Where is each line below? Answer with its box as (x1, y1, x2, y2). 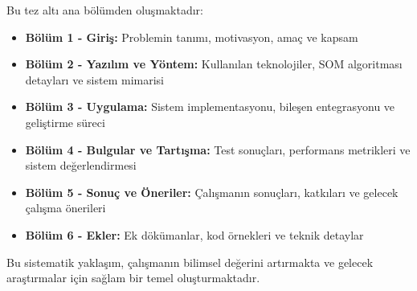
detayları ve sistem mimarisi (25, 71, 164, 88)
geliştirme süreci (25, 113, 105, 130)
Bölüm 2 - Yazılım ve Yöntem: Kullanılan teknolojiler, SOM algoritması (25, 55, 403, 72)
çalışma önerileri (25, 199, 106, 216)
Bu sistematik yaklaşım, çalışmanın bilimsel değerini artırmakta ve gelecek (6, 253, 374, 270)
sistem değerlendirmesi (25, 157, 137, 174)
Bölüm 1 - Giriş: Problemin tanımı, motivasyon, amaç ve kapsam (25, 28, 358, 45)
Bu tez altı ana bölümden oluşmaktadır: (6, 2, 203, 18)
